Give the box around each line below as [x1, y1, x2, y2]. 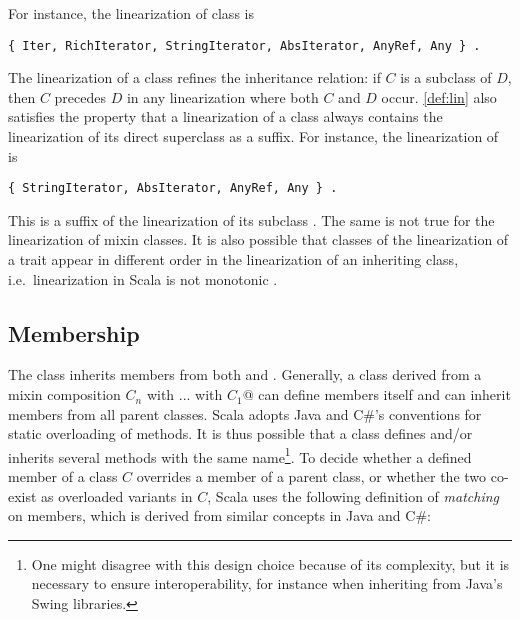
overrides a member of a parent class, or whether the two [136, 466, 487, 487]
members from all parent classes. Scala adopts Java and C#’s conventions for [8, 403, 482, 424]
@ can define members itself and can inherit [242, 384, 511, 405]
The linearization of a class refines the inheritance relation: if [8, 67, 381, 88]
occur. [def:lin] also [381, 86, 497, 107]
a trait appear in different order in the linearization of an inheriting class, [8, 249, 459, 270]
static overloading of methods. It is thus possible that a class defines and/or [8, 423, 473, 444]
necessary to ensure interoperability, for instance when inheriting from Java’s [31, 573, 503, 594]
